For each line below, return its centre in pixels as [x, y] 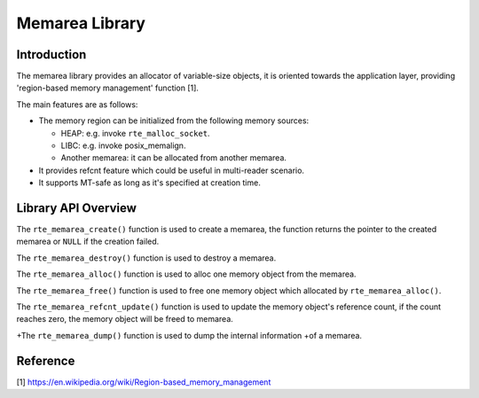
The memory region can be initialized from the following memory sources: [174, 121]
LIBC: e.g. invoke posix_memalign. [123, 145]
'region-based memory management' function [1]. [108, 88]
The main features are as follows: [77, 104]
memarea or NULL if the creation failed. [88, 242]
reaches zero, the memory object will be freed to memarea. [125, 319]
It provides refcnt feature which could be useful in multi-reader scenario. [172, 170]
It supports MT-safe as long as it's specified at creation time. [149, 183]
